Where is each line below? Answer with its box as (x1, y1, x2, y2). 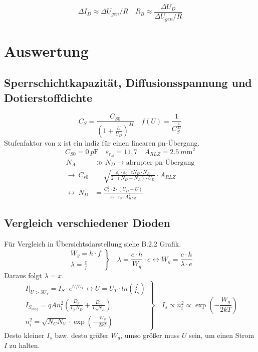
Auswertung (4, 40, 89, 61)
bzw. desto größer (55, 329, 109, 340)
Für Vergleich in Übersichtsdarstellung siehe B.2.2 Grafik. (4, 239, 181, 249)
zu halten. (9, 340, 40, 350)
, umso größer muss (120, 329, 180, 340)
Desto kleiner (4, 329, 45, 340)
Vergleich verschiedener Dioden (4, 215, 171, 230)
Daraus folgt (4, 270, 42, 280)
